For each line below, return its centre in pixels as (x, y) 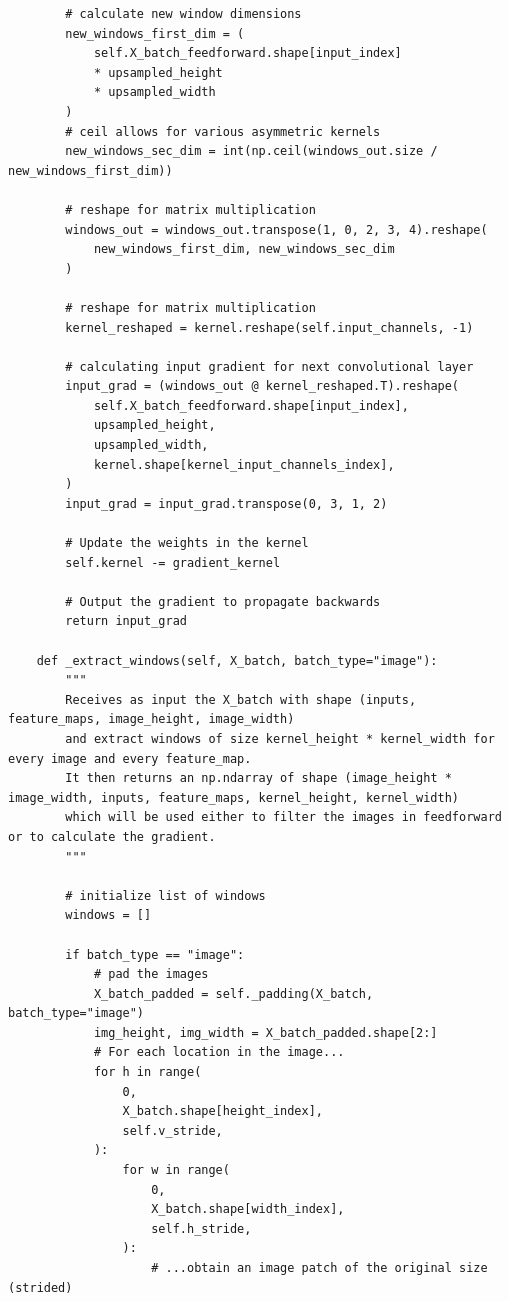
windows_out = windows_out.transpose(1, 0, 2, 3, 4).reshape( (276, 229)
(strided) (40, 1287)
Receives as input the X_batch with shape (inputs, (241, 699)
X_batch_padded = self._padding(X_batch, (233, 993)
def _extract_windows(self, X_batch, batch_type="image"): (237, 660)
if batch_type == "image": (155, 954)
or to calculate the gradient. (112, 836)
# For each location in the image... (219, 1052)
